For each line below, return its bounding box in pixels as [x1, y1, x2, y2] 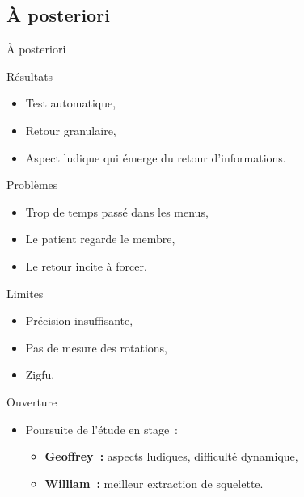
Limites [6, 284, 44, 301]
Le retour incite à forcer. [25, 257, 147, 274]
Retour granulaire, [25, 121, 116, 138]
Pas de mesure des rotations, [25, 339, 167, 356]
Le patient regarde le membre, [25, 230, 175, 247]
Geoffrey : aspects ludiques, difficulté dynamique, [44, 448, 298, 465]
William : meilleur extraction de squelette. [44, 474, 264, 491]
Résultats [6, 67, 53, 84]
